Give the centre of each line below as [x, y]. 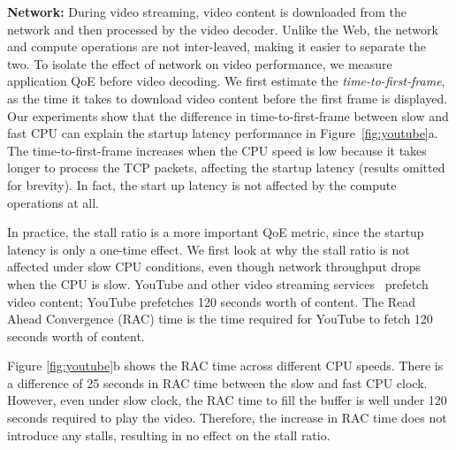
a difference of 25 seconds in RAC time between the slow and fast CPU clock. [217, 382]
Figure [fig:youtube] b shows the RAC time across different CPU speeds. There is [225, 366]
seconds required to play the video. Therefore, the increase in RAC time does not [227, 418]
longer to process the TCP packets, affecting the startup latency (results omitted [226, 168]
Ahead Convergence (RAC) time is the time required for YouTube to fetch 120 [220, 319]
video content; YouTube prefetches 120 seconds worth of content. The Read [212, 301]
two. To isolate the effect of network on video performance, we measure [200, 63]
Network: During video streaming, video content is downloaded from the [207, 11]
